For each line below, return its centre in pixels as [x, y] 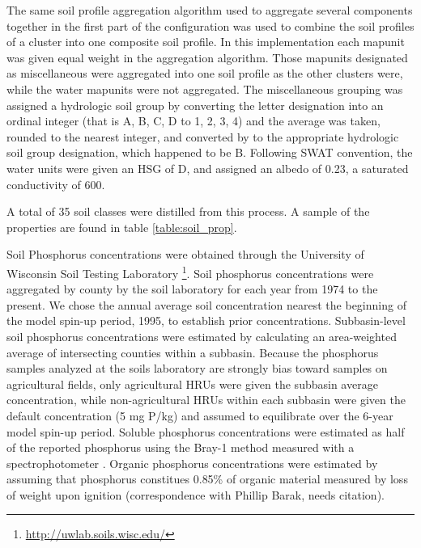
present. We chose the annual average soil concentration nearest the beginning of [206, 304]
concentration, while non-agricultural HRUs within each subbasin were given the [206, 400]
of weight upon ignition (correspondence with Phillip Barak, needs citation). [196, 494]
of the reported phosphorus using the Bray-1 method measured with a [181, 447]
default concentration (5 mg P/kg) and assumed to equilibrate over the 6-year [200, 415]
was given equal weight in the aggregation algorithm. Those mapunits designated [207, 57]
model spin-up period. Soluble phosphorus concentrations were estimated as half [206, 431]
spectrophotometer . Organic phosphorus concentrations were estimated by [192, 463]
